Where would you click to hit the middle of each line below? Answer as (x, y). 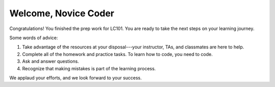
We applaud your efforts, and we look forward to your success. (76, 78)
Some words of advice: (34, 38)
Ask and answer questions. (50, 62)
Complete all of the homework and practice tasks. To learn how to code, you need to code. (117, 54)
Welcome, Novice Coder (62, 13)
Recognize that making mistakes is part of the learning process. (89, 68)
